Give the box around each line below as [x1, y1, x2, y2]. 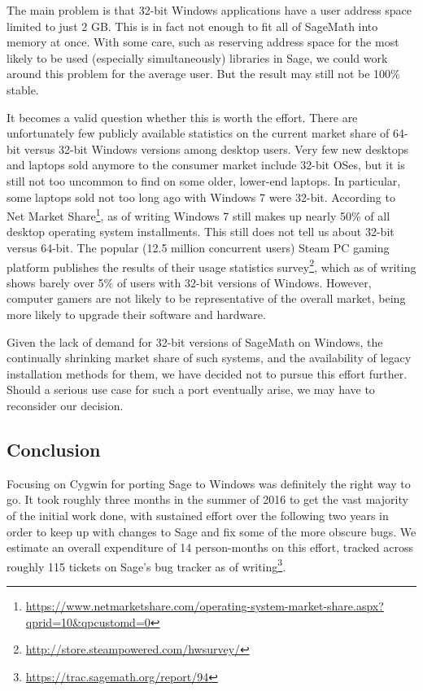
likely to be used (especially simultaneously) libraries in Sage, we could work [7, 49, 388, 66]
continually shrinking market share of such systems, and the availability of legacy [7, 349, 412, 366]
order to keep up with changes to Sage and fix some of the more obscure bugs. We [7, 523, 416, 540]
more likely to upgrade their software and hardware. [7, 306, 266, 322]
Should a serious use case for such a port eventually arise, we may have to [7, 381, 375, 398]
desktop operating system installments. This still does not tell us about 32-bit [7, 223, 395, 240]
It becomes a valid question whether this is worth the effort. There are [7, 108, 358, 125]
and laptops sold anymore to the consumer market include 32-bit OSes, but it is [7, 156, 405, 173]
